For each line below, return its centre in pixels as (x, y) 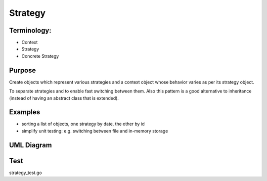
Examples (25, 112)
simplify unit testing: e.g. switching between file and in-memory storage (95, 131)
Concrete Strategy (40, 56)
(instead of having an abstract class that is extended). (64, 98)
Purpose (22, 70)
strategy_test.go (25, 173)
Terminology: (30, 30)
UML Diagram (30, 145)
